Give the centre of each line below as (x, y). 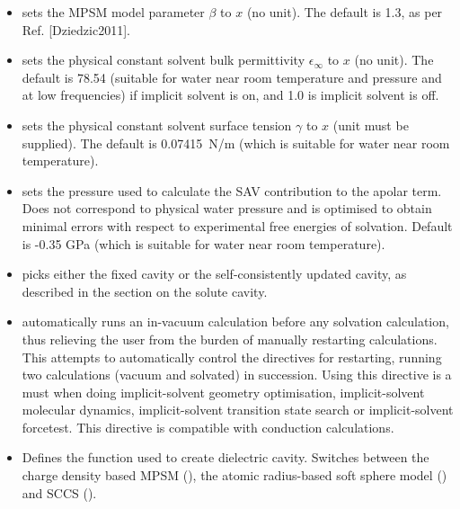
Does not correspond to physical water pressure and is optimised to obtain (227, 208)
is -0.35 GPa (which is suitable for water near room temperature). (203, 243)
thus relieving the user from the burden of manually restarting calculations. (230, 339)
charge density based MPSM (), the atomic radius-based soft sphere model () (234, 475)
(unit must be (371, 125)
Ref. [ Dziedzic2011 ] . (76, 29)
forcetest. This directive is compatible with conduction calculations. (208, 427)
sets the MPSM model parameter (113, 12)
